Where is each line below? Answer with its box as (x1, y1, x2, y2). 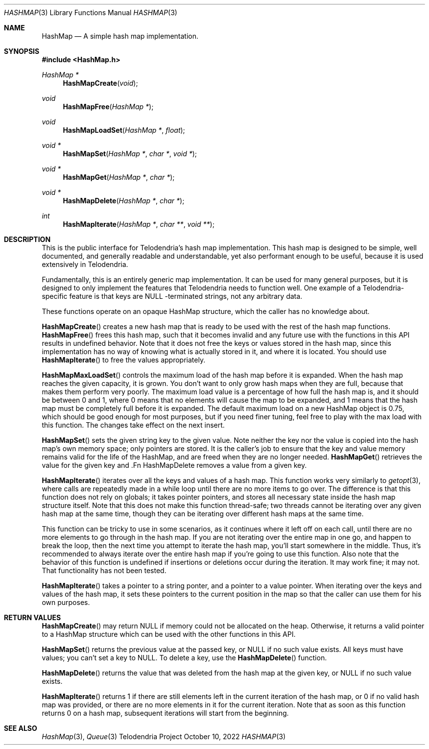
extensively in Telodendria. (42, 260, 128, 268)
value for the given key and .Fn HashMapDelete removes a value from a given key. (42, 461, 307, 469)
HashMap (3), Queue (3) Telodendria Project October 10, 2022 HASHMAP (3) (42, 732, 286, 741)
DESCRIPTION (4, 235, 51, 243)
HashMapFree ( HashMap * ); (63, 102, 154, 111)
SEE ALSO (4, 724, 37, 732)
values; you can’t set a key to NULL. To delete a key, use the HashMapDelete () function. (42, 653, 327, 662)
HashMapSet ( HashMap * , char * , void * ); (63, 149, 197, 158)
